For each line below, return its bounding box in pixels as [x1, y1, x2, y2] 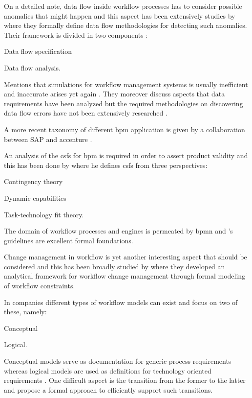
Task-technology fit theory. [4, 209, 84, 219]
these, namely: [4, 306, 47, 317]
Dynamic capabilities [4, 192, 66, 203]
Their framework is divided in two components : [4, 29, 148, 40]
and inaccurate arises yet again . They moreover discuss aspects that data [4, 89, 225, 99]
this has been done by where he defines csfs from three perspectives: [4, 160, 208, 170]
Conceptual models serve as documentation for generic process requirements [4, 356, 231, 366]
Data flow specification [4, 46, 72, 56]
